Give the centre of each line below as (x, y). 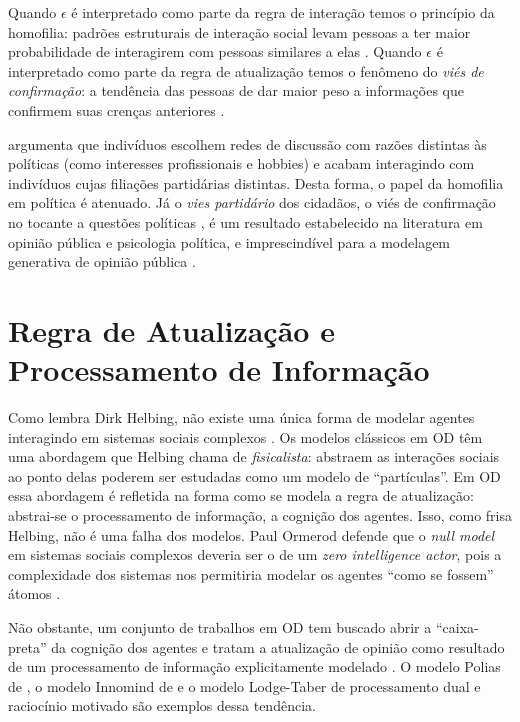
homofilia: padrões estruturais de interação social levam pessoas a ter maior (239, 31)
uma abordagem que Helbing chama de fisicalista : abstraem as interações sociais (254, 456)
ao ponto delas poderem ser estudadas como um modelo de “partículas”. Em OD (254, 475)
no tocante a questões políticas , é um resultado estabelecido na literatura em (245, 221)
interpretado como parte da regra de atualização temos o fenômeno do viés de (246, 70)
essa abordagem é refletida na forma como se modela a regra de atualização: (241, 495)
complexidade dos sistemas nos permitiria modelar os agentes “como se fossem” (251, 573)
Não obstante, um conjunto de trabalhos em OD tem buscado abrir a (220, 626)
